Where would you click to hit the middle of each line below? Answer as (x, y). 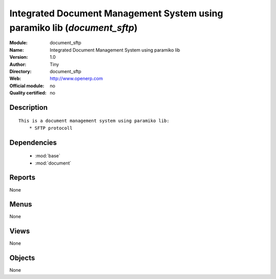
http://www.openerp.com (76, 79)
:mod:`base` (48, 156)
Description (29, 107)
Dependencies (33, 142)
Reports (22, 178)
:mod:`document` (53, 163)
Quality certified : (28, 93)
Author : (18, 64)
